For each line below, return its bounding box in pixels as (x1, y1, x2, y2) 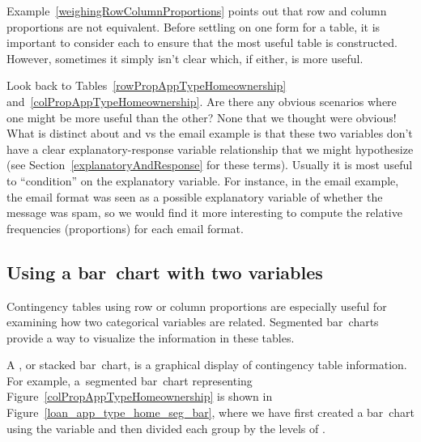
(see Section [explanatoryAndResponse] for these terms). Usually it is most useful (6, 156, 413, 173)
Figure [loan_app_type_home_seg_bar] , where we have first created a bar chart (6, 404, 415, 421)
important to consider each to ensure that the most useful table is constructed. (6, 34, 398, 51)
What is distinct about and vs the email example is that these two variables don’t (6, 125, 413, 142)
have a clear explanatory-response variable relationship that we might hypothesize (6, 140, 414, 157)
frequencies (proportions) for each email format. (6, 219, 244, 236)
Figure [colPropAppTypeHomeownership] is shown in (6, 388, 273, 405)
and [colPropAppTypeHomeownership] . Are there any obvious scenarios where (6, 92, 397, 109)
